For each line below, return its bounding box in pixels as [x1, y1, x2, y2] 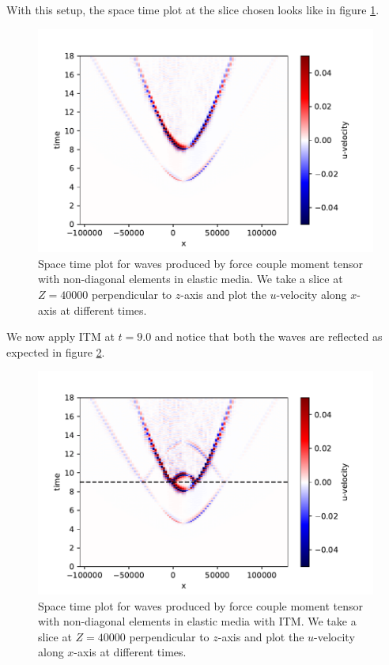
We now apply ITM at [6, 328, 115, 345]
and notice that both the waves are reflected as [154, 328, 383, 345]
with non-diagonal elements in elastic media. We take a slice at [38, 270, 343, 287]
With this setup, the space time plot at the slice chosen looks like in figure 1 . [6, 2, 380, 17]
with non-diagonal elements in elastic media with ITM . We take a [38, 613, 357, 629]
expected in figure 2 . [6, 343, 105, 360]
